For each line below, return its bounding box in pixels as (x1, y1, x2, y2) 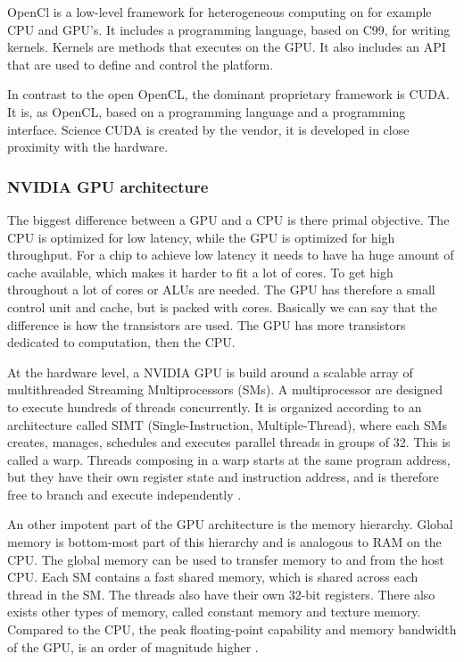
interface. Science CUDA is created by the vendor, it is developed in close (7, 120, 410, 138)
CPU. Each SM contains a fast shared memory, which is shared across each (7, 567, 418, 586)
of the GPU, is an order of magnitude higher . (7, 637, 259, 656)
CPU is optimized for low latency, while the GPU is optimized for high (7, 228, 395, 246)
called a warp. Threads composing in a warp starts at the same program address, (7, 450, 451, 468)
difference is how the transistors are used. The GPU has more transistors (7, 315, 406, 334)
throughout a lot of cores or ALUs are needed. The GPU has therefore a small (7, 280, 435, 299)
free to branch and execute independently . (7, 484, 242, 503)
